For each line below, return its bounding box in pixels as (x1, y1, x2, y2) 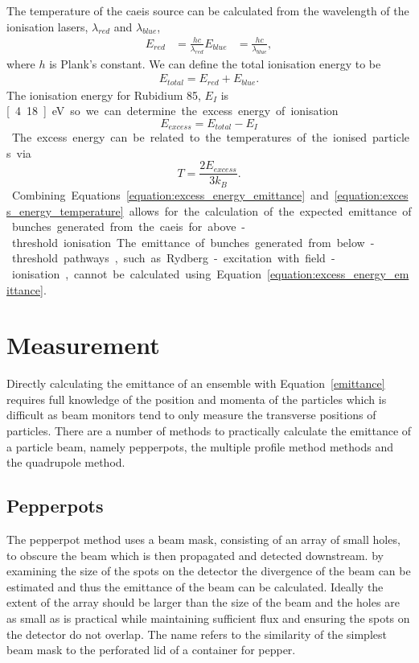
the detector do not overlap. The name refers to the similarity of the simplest (6, 625, 387, 642)
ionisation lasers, (6, 18, 88, 35)
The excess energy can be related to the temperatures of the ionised (11, 129, 368, 146)
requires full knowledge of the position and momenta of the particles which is (6, 390, 387, 407)
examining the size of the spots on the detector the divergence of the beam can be (6, 562, 411, 579)
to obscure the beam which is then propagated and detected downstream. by (6, 546, 384, 563)
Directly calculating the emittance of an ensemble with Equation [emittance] (6, 375, 385, 392)
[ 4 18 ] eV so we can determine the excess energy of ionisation (6, 102, 339, 119)
